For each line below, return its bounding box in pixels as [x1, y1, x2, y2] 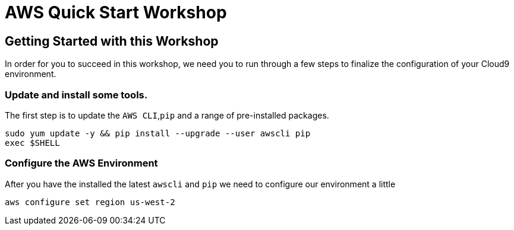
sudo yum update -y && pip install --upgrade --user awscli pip [5, 128, 311, 138]
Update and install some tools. [5, 88, 148, 101]
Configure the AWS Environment [5, 157, 158, 170]
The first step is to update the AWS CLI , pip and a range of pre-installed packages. [5, 110, 329, 120]
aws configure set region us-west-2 [5, 197, 175, 207]
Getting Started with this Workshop [5, 33, 219, 49]
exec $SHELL [5, 138, 60, 148]
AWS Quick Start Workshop [5, 2, 227, 23]
